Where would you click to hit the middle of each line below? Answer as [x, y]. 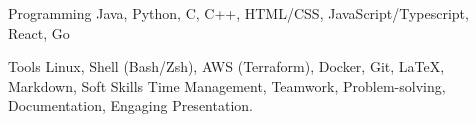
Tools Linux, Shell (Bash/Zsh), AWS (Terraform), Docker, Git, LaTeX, [226, 66]
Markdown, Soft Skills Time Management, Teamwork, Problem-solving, [227, 85]
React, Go [39, 32]
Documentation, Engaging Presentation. [130, 105]
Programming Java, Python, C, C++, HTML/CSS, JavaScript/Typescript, [238, 13]
